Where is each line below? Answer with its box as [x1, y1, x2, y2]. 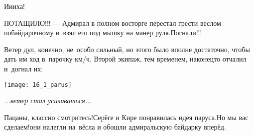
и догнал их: [4, 63, 43, 73]
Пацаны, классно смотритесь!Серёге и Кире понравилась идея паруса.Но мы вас [4, 112, 249, 122]
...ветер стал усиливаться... [4, 95, 92, 106]
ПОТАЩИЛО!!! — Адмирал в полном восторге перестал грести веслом [4, 17, 221, 28]
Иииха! [4, 1, 25, 11]
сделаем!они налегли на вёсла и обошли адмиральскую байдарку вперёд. [4, 122, 226, 132]
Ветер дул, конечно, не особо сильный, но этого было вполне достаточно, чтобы [4, 44, 250, 54]
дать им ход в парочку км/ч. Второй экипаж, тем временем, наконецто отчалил [4, 54, 247, 64]
